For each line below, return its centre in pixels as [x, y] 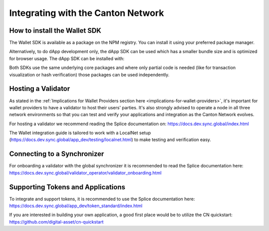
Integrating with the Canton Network [87, 13]
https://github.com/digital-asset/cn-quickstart [57, 222]
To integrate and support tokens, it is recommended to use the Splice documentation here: [102, 199]
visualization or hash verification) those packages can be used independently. [89, 75]
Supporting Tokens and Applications [67, 187]
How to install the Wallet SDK [55, 31]
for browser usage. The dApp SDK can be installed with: [67, 58]
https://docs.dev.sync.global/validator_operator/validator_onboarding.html [85, 173]
